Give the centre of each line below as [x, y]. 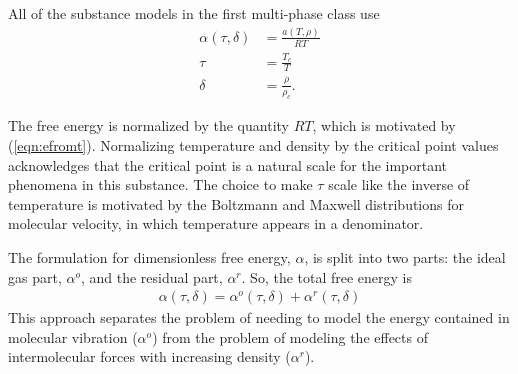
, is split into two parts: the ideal [405, 257]
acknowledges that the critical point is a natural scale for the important [228, 164]
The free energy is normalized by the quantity [148, 125]
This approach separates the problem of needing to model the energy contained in [259, 317]
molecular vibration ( [73, 336]
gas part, [35, 276]
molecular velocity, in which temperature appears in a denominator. [216, 223]
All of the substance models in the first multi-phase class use [194, 13]
